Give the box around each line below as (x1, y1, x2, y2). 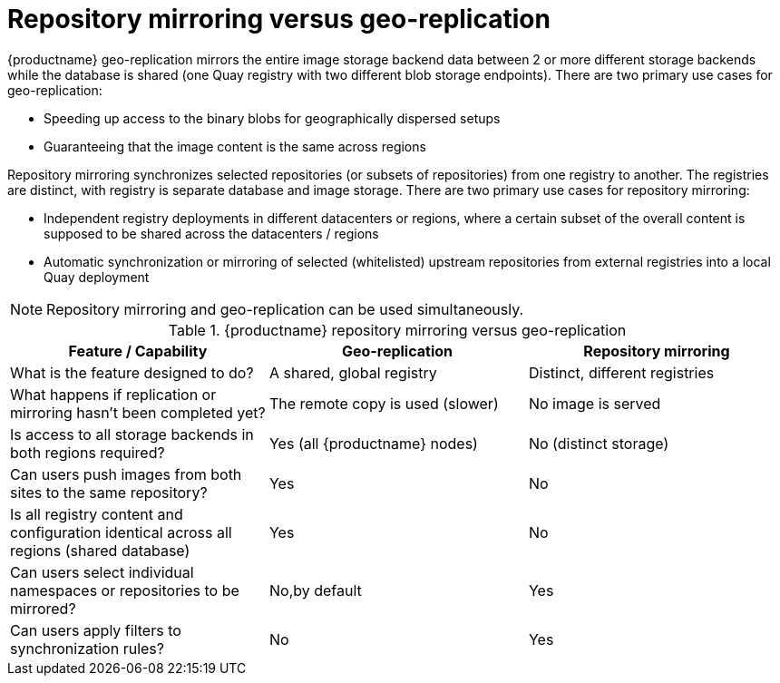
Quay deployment (44, 268, 150, 285)
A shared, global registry (268, 363, 437, 382)
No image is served (528, 394, 661, 413)
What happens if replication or (10, 385, 217, 404)
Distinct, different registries (528, 363, 715, 382)
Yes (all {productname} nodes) (268, 434, 478, 453)
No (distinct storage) (528, 434, 669, 453)
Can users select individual (10, 562, 194, 581)
